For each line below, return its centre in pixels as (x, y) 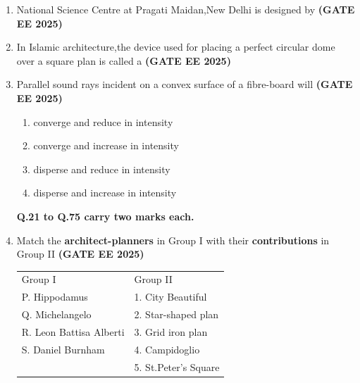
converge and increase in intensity (106, 145)
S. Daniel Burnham (63, 349)
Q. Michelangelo (56, 314)
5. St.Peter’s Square (177, 366)
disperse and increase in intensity (105, 193)
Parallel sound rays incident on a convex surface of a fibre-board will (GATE (185, 84)
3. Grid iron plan (171, 332)
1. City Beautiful (170, 297)
